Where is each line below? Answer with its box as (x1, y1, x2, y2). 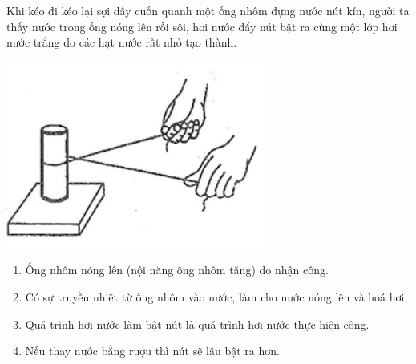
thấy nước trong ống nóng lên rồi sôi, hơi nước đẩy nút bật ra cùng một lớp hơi (6, 18, 398, 34)
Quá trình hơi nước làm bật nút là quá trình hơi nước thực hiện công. (25, 315, 370, 332)
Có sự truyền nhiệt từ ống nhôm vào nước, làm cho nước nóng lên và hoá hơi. (25, 288, 408, 305)
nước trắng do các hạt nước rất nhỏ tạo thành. (6, 34, 237, 51)
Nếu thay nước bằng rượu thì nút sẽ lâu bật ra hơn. (25, 342, 280, 359)
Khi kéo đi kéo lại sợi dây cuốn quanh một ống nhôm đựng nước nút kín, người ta (6, 2, 410, 18)
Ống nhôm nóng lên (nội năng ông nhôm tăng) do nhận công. (25, 261, 329, 278)
